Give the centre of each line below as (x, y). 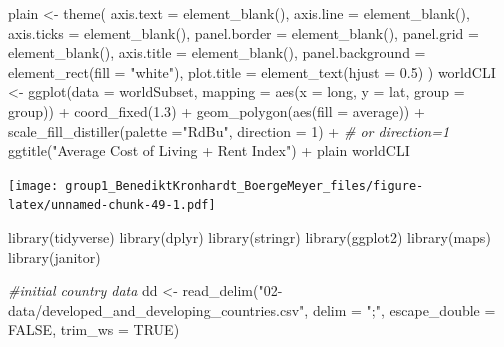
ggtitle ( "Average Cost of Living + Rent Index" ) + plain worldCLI (209, 150)
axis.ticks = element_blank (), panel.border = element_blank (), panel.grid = (243, 32)
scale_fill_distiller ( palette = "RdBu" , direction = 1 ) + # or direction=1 (229, 130)
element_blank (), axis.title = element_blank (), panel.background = (217, 52)
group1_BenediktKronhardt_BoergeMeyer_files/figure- (244, 185)
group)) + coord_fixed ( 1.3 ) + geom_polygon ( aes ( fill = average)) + (216, 110)
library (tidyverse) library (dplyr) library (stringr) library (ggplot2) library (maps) (249, 237)
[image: (33, 185)
